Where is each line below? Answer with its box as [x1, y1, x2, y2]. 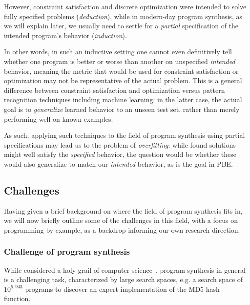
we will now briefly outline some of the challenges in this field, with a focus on [4, 215, 238, 225]
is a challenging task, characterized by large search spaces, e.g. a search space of [4, 274, 243, 284]
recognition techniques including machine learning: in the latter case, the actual [4, 94, 242, 105]
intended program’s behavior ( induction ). [4, 30, 127, 40]
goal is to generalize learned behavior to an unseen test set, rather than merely [4, 104, 240, 114]
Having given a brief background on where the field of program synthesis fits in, [4, 205, 243, 216]
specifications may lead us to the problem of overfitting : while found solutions [4, 139, 236, 150]
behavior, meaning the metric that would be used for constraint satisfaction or [4, 65, 239, 76]
